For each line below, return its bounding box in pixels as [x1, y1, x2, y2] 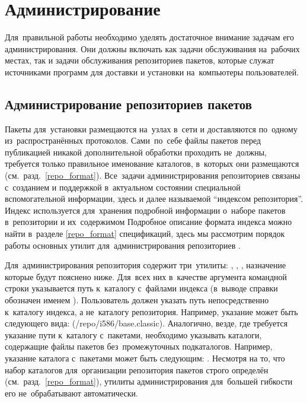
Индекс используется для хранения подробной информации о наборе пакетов [5, 204, 286, 216]
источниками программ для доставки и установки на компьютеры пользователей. [5, 65, 299, 78]
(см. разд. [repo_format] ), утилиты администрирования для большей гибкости [5, 375, 293, 388]
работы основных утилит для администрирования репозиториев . [5, 239, 241, 251]
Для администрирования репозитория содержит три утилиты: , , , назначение [5, 259, 286, 271]
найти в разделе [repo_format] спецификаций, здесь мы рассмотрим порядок [5, 227, 285, 240]
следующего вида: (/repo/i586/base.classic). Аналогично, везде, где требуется [5, 317, 288, 329]
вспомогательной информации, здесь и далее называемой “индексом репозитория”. [5, 192, 303, 205]
